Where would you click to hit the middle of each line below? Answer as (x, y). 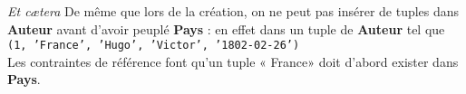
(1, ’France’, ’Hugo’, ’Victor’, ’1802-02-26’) (154, 46)
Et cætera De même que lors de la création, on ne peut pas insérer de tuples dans (233, 11)
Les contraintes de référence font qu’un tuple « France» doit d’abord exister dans (233, 61)
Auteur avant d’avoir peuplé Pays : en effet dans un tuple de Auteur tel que (226, 28)
